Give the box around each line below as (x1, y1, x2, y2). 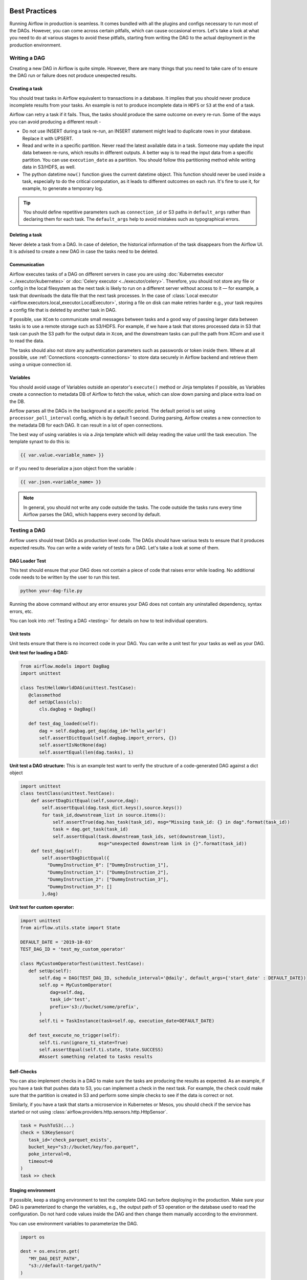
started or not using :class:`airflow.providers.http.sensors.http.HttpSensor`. (9, 1108, 168, 1115)
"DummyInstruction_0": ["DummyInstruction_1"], (47, 862, 169, 868)
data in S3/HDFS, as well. (22, 164, 76, 170)
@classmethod (28, 692, 61, 698)
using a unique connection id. (9, 361, 72, 368)
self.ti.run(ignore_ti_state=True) (39, 1039, 128, 1046)
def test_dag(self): (31, 848, 83, 854)
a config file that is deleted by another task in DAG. (9, 307, 117, 313)
